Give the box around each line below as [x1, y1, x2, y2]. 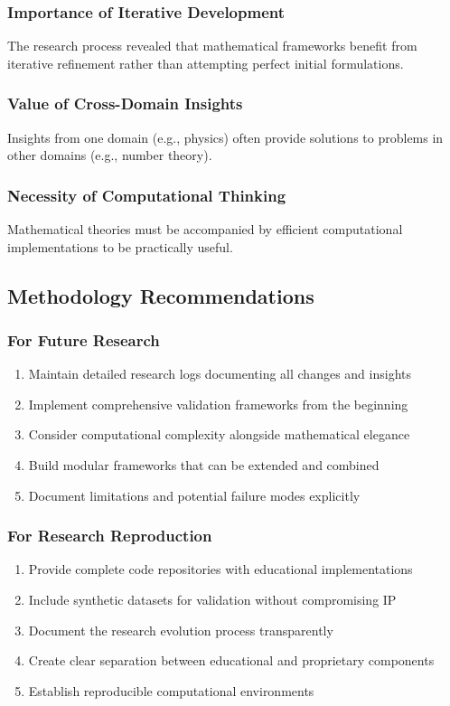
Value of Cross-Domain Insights [7, 92, 243, 115]
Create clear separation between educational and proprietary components [28, 651, 435, 670]
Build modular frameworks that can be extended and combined [28, 456, 380, 474]
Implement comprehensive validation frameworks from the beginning [28, 394, 408, 413]
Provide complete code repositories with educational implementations [28, 560, 413, 579]
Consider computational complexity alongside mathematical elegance [28, 425, 410, 444]
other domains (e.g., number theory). [7, 146, 212, 165]
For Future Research [7, 328, 160, 351]
